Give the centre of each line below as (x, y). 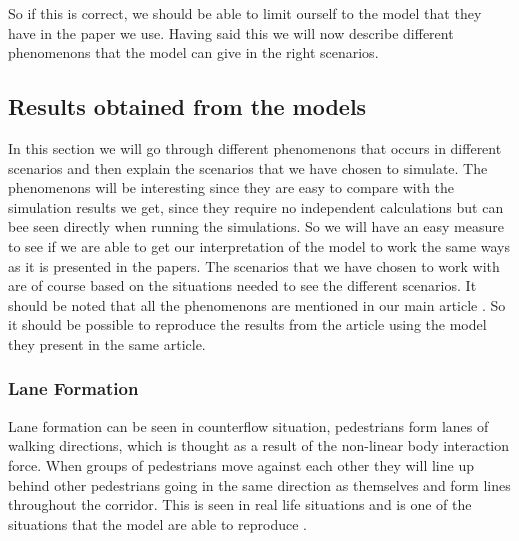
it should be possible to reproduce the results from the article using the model (247, 324)
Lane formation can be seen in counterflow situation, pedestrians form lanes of (248, 425)
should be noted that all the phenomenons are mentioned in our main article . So (257, 304)
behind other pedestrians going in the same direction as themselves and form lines (259, 484)
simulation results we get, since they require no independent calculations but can (256, 206)
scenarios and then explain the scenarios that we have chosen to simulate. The (248, 167)
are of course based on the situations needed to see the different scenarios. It (242, 285)
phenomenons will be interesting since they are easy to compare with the (231, 187)
